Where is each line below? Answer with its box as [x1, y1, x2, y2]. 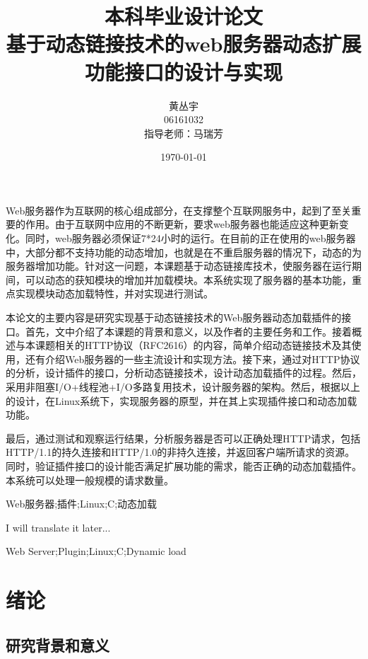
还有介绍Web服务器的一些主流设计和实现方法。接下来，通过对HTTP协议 [25, 351, 360, 366]
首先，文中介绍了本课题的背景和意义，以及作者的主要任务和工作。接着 [25, 323, 352, 338]
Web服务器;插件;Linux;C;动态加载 [6, 496, 158, 511]
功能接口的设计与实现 [84, 57, 283, 86]
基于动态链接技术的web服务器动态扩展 [6, 29, 362, 58]
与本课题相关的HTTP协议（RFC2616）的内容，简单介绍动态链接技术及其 [15, 338, 352, 353]
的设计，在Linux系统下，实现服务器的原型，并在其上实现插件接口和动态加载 [6, 393, 357, 408]
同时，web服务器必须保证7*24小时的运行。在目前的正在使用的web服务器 [25, 231, 356, 246]
